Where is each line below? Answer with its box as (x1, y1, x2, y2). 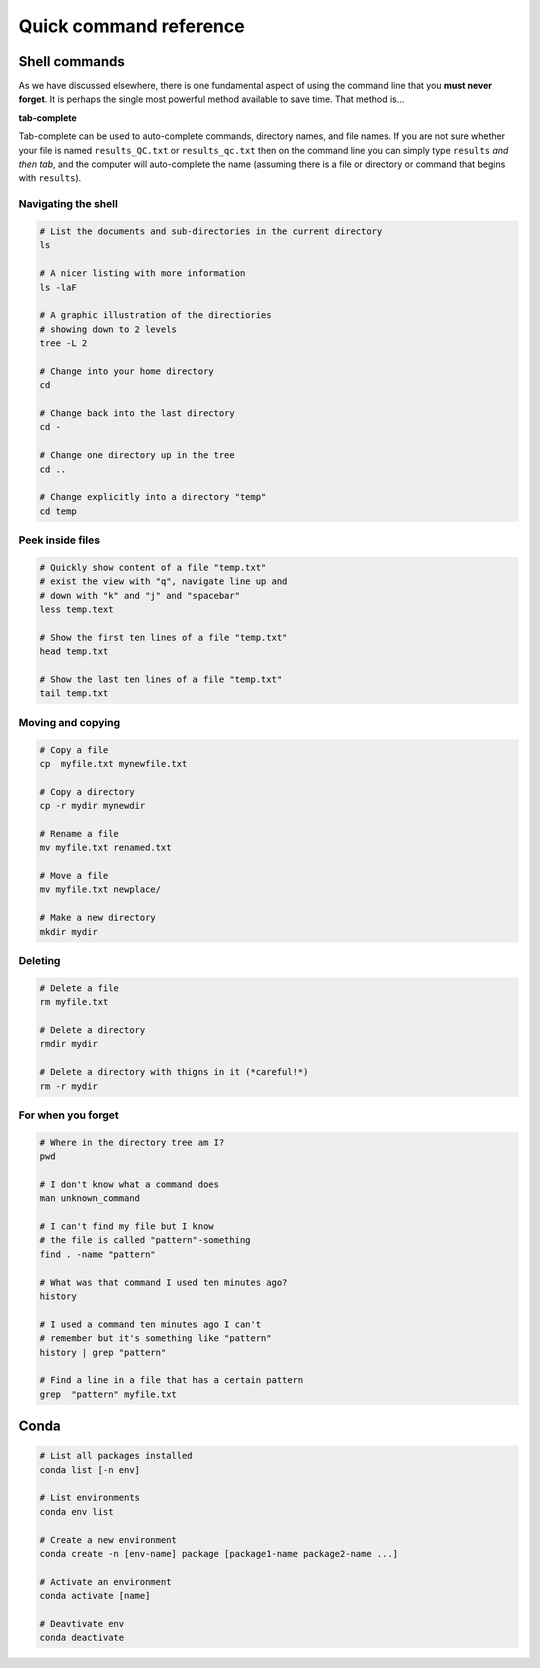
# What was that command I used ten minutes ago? (39, 1276, 288, 1288)
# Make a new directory (39, 912, 157, 924)
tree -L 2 (39, 338, 88, 349)
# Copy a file (39, 744, 109, 755)
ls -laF (39, 281, 77, 293)
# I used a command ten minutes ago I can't (39, 1318, 262, 1330)
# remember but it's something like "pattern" (39, 1333, 272, 1344)
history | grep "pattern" (39, 1346, 167, 1358)
